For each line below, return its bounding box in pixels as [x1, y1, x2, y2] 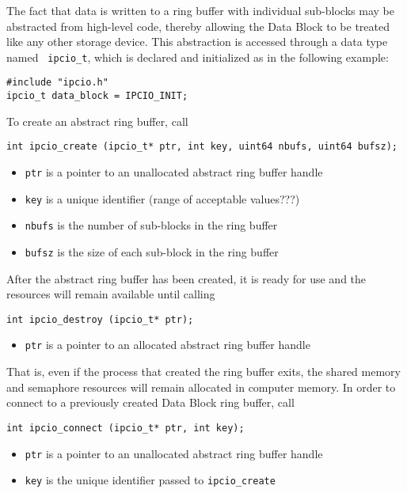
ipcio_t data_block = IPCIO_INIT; [6, 90, 188, 102]
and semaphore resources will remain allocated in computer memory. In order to [6, 378, 396, 395]
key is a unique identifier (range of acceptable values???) [25, 190, 300, 207]
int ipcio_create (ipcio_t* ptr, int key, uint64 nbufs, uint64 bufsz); [6, 141, 397, 153]
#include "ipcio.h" [6, 77, 108, 89]
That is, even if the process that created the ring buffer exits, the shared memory [6, 363, 401, 380]
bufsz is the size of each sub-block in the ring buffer [25, 243, 279, 260]
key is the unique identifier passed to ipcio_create [25, 472, 276, 488]
